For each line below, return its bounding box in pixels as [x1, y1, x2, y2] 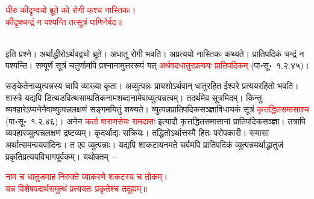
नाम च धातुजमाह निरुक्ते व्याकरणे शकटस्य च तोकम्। [5, 170, 168, 183]
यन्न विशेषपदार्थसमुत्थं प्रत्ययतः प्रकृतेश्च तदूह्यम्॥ [5, 182, 147, 194]
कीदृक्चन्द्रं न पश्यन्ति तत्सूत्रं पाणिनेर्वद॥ [5, 15, 122, 28]
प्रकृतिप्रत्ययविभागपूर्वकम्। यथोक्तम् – [5, 150, 117, 162]
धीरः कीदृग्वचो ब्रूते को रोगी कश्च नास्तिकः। [5, 4, 136, 16]
